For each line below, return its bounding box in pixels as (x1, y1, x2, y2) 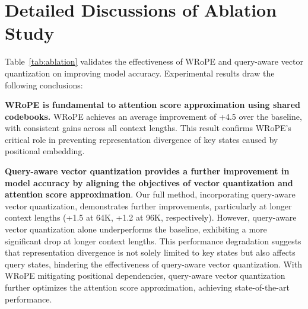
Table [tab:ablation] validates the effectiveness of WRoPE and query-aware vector (5, 55, 303, 68)
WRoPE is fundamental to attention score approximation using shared (5, 98, 301, 111)
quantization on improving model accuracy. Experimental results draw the (5, 66, 275, 79)
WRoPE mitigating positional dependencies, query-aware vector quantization (5, 269, 285, 282)
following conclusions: (5, 78, 83, 91)
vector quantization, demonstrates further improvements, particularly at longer (5, 199, 292, 212)
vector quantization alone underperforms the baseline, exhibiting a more (5, 223, 267, 235)
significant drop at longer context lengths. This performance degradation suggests (5, 234, 301, 247)
